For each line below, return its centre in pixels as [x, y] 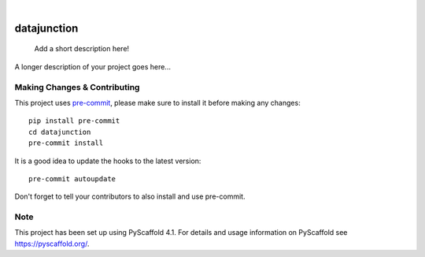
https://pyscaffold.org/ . [52, 244]
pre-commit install [66, 143]
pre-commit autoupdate [72, 179]
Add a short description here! [82, 49]
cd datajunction [60, 132]
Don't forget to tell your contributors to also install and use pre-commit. [130, 196]
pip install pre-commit [74, 121]
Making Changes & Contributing [77, 87]
